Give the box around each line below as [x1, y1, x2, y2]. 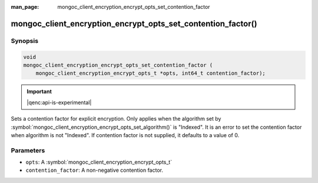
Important [26, 88, 52, 95]
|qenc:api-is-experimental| [26, 99, 92, 106]
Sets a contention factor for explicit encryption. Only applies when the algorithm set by [11, 115, 221, 122]
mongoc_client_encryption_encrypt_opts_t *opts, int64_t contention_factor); [35, 70, 266, 76]
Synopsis [11, 36, 38, 45]
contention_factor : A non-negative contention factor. [25, 167, 163, 174]
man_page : [11, 4, 39, 10]
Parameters [11, 146, 45, 154]
